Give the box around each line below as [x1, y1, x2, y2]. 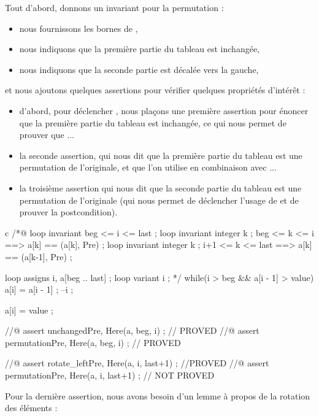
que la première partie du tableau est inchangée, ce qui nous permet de [19, 116, 286, 129]
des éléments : [5, 401, 58, 414]
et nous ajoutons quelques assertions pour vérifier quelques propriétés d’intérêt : [5, 83, 306, 96]
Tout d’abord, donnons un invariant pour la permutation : [5, 1, 224, 13]
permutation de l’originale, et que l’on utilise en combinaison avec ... [19, 161, 277, 174]
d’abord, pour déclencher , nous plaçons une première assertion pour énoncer [19, 104, 309, 117]
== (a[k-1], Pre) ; [5, 250, 72, 263]
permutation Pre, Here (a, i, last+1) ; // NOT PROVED [5, 369, 215, 382]
